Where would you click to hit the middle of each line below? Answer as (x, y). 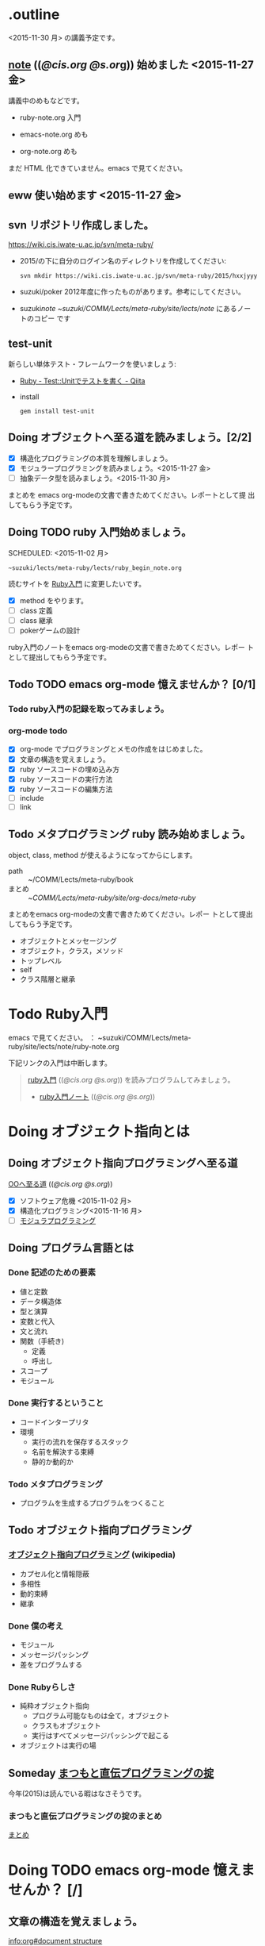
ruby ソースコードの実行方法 (66, 779)
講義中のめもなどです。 (46, 100)
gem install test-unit (57, 411)
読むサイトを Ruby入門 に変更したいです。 (77, 583)
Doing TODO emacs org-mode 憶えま (132, 1870)
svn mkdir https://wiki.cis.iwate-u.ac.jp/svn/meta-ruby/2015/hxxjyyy (138, 275)
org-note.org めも (48, 151)
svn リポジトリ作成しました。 (81, 225)
